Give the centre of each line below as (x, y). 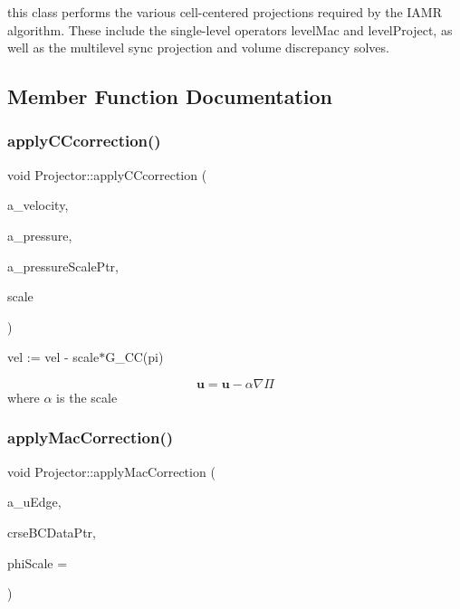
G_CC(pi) (134, 357)
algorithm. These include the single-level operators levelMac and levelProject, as (230, 29)
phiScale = (38, 562)
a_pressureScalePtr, (63, 266)
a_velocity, (38, 205)
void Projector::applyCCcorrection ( (107, 174)
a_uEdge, (34, 502)
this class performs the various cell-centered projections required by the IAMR (225, 12)
